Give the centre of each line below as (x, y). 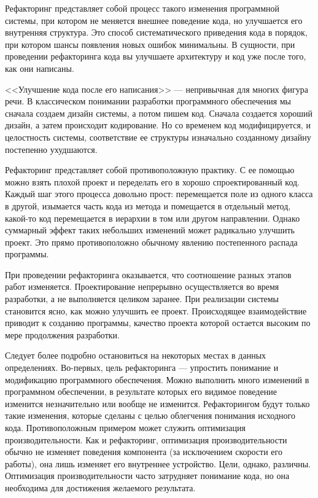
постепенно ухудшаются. (51, 149)
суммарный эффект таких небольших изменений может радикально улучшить (150, 230)
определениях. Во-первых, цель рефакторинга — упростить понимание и (142, 368)
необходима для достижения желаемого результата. (100, 487)
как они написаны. (40, 68)
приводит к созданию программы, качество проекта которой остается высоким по (158, 323)
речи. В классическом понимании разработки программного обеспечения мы (148, 101)
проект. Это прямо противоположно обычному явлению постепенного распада (151, 242)
